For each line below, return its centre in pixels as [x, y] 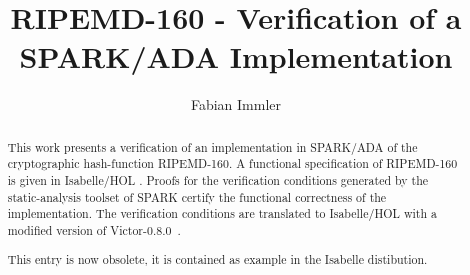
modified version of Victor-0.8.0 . [94, 229]
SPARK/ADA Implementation [236, 56]
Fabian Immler [236, 104]
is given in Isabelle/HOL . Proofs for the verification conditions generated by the [218, 180]
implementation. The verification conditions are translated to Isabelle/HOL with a [222, 213]
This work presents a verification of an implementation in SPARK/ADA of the [212, 146]
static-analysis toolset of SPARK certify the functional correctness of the [197, 196]
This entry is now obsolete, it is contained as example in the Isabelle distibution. [217, 258]
